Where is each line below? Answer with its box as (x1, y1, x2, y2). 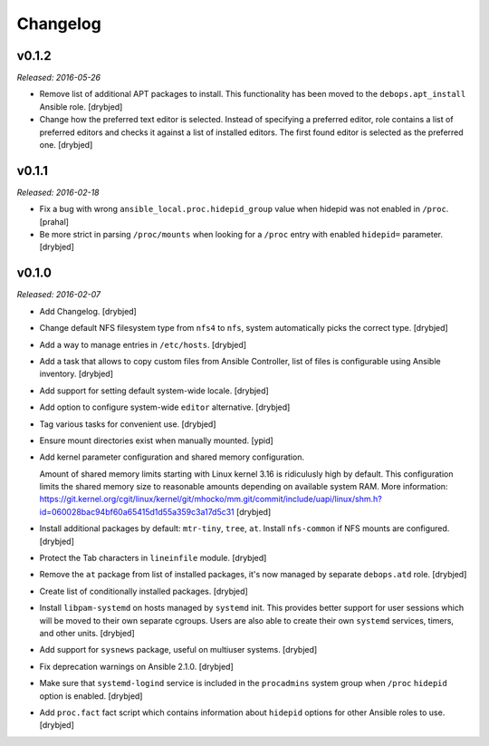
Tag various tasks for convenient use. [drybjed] (39, 418, 216, 430)
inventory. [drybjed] (39, 368, 113, 380)
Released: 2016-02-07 (16, 289, 101, 300)
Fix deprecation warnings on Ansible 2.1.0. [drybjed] (39, 661, 235, 672)
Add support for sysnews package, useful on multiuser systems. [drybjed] (39, 644, 318, 655)
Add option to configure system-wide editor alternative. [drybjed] (39, 402, 291, 412)
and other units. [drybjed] (39, 627, 135, 638)
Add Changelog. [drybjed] (39, 305, 138, 316)
